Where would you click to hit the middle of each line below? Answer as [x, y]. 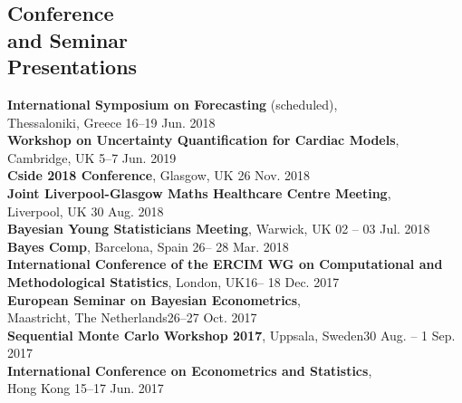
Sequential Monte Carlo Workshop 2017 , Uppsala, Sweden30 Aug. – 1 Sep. [231, 335]
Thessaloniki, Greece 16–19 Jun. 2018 [111, 122]
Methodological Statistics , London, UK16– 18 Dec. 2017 [173, 281]
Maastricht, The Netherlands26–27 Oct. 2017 [132, 317]
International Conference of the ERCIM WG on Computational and [225, 264]
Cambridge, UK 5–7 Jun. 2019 [92, 157]
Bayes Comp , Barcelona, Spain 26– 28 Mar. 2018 [148, 246]
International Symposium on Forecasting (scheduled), [173, 104]
